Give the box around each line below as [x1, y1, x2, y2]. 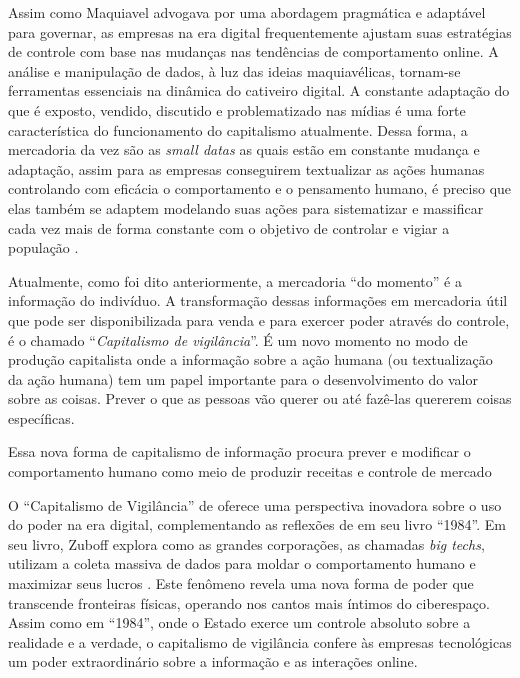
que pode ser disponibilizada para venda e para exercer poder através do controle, [8, 309, 510, 330]
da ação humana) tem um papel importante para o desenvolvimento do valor [8, 368, 478, 389]
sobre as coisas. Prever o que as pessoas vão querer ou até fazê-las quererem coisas [8, 388, 512, 409]
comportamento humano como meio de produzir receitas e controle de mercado [8, 461, 492, 482]
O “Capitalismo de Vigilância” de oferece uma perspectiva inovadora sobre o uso [8, 494, 502, 515]
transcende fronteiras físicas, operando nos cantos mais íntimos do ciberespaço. [8, 592, 490, 613]
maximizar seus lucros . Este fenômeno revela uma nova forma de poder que [8, 573, 474, 594]
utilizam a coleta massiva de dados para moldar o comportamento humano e [8, 553, 476, 574]
